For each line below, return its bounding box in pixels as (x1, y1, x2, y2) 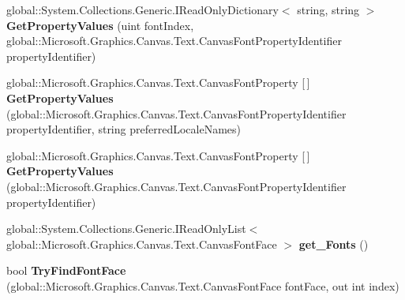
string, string (297, 2, 360, 17)
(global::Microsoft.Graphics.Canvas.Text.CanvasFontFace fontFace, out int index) (6, 277, 399, 294)
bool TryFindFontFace (6, 262, 126, 279)
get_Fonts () (298, 235, 369, 252)
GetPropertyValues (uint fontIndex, (6, 17, 194, 33)
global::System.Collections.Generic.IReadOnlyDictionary (6, 2, 279, 17)
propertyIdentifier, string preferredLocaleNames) (6, 121, 241, 137)
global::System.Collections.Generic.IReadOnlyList (6, 220, 246, 237)
